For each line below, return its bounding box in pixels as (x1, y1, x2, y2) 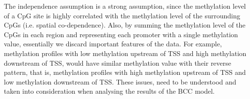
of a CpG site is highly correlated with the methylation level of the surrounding (4, 10, 240, 20)
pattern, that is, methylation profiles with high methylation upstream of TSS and (4, 67, 246, 77)
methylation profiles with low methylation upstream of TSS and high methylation (4, 48, 247, 58)
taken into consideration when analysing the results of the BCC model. (4, 86, 215, 96)
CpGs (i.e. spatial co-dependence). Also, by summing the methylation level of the (4, 20, 246, 30)
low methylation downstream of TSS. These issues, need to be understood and (4, 76, 236, 86)
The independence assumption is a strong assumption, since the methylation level (4, 1, 246, 11)
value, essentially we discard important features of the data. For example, (4, 39, 222, 49)
